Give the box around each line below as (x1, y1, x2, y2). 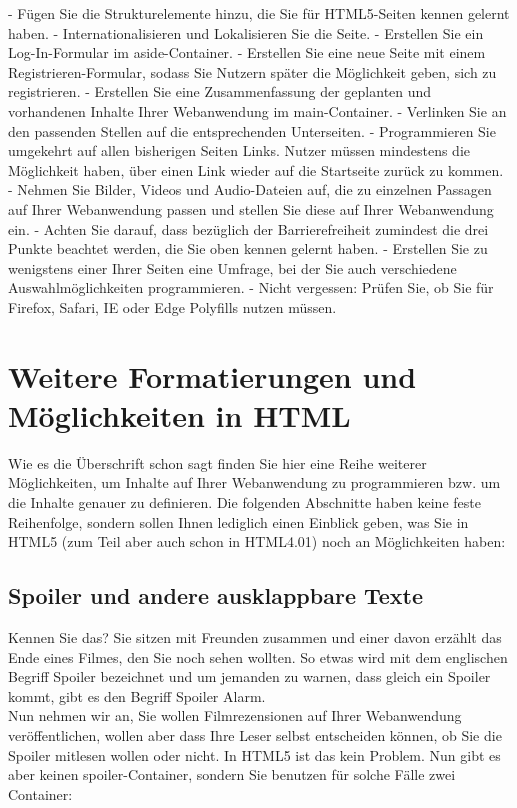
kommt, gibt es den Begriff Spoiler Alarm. (8, 685, 266, 706)
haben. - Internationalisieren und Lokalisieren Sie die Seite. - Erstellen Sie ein (8, 22, 484, 43)
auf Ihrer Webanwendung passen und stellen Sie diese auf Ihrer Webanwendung (8, 198, 494, 219)
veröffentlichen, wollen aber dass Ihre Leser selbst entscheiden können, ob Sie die (8, 724, 502, 745)
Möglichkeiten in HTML (8, 394, 351, 435)
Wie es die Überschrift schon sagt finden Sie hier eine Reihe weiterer (8, 452, 427, 473)
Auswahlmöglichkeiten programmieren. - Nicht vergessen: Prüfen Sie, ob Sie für (8, 277, 494, 298)
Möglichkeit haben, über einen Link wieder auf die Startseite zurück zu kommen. (8, 159, 504, 180)
